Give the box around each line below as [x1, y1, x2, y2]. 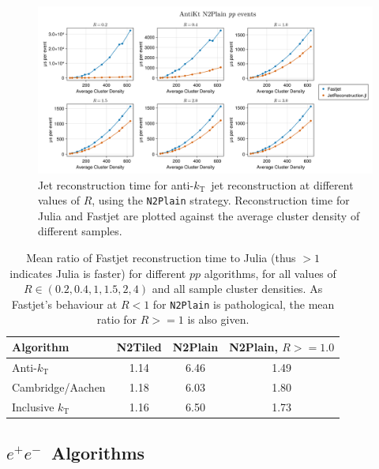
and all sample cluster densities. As [152, 280, 323, 297]
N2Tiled [116, 339, 162, 355]
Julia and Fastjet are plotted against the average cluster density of [38, 207, 360, 223]
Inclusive [12, 398, 54, 415]
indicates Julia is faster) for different [9, 265, 186, 281]
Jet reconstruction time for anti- [38, 176, 194, 193]
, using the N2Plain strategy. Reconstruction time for [92, 192, 350, 208]
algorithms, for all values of [204, 265, 336, 281]
